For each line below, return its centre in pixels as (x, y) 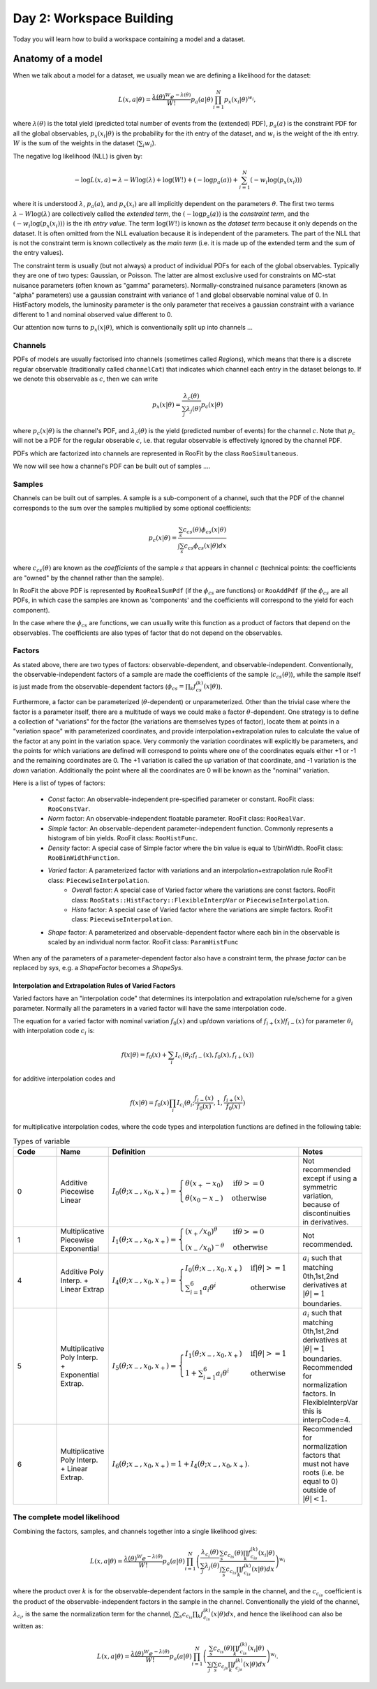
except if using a (330, 1178)
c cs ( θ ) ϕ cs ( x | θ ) (205, 531)
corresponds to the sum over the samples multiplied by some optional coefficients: (132, 508)
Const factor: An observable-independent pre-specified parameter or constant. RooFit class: (181, 799)
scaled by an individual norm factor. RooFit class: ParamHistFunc (143, 942)
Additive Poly (82, 1272)
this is (312, 1411)
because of (321, 1205)
